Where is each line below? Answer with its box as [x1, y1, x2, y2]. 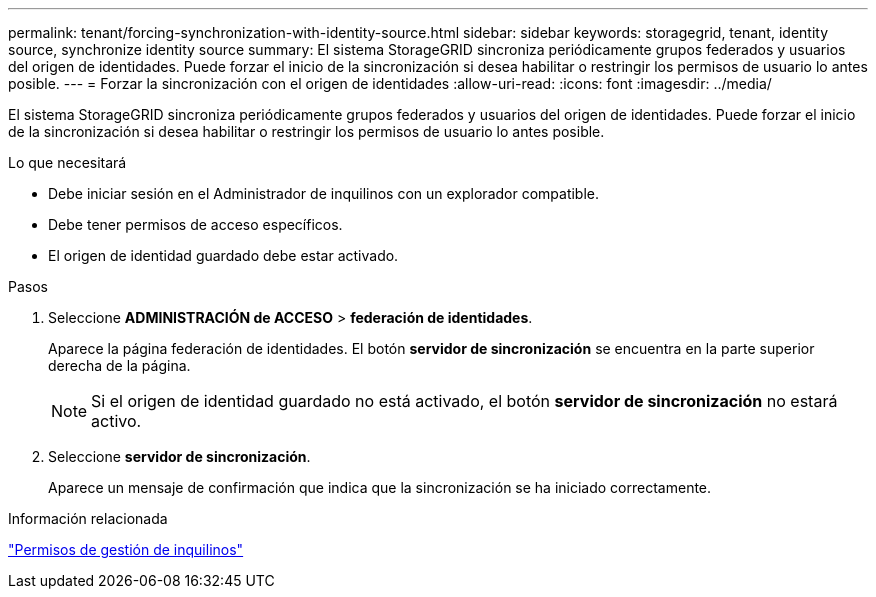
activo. [91, 411, 142, 431]
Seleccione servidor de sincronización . [48, 448, 311, 465]
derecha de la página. [48, 357, 191, 374]
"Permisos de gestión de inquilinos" [8, 541, 244, 558]
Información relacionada [8, 510, 168, 527]
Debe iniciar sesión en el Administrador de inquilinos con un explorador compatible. [48, 185, 600, 202]
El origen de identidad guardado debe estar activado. [48, 247, 399, 264]
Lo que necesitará [8, 154, 127, 171]
